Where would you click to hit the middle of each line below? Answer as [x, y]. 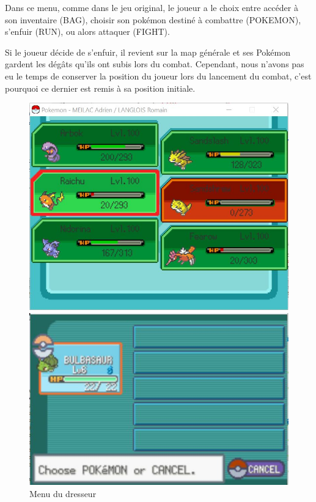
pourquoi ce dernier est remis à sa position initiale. [100, 88]
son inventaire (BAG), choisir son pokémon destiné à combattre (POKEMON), [153, 19]
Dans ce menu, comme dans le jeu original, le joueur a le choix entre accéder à [152, 7]
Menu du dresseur [63, 493]
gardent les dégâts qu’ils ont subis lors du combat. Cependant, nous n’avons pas [155, 64]
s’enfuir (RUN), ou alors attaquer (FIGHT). [87, 31]
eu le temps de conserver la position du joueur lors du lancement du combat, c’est [158, 76]
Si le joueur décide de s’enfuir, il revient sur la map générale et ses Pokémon [148, 52]
